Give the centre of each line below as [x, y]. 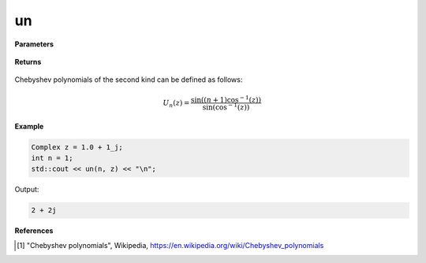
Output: [27, 190]
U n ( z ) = [176, 104]
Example [29, 126]
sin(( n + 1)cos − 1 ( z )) [226, 99]
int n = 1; [52, 158]
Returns [28, 61]
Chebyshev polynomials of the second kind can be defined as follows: [129, 80]
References [34, 231]
